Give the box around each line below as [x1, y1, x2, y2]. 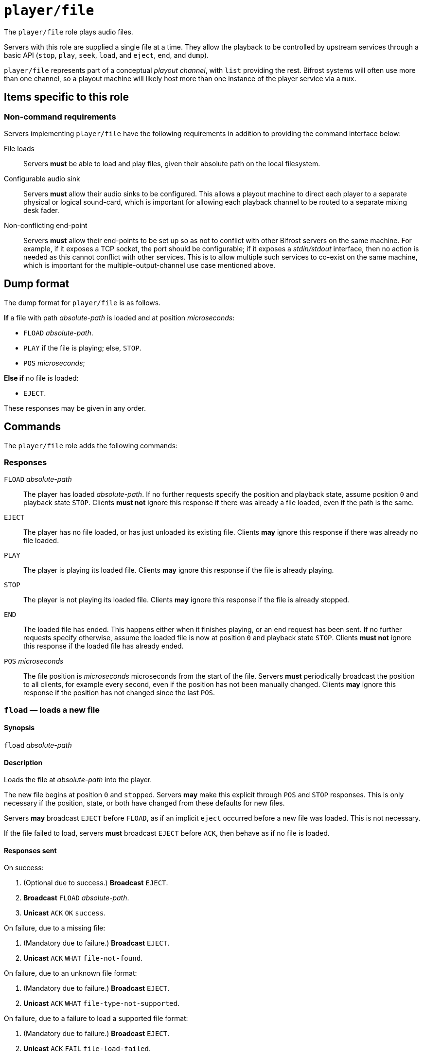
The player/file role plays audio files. [4, 27, 133, 36]
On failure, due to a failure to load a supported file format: [4, 1014, 188, 1023]
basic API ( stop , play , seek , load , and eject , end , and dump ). [4, 51, 209, 59]
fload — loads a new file [4, 704, 100, 715]
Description [4, 758, 43, 767]
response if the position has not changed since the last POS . [23, 688, 215, 697]
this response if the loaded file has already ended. [23, 642, 184, 651]
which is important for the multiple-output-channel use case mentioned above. [23, 261, 276, 269]
